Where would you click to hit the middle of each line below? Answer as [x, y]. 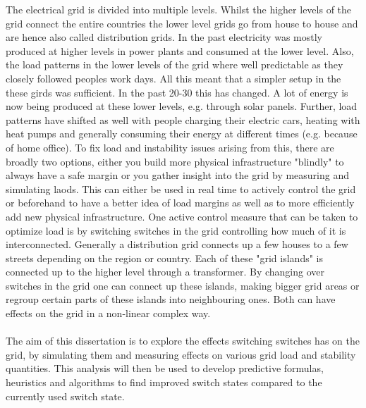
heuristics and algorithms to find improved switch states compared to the [164, 382]
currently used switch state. [65, 396]
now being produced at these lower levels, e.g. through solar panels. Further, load [182, 106]
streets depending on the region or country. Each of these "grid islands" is [165, 258]
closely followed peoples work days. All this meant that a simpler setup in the [173, 78]
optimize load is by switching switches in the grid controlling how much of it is [176, 230]
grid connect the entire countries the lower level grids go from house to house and [182, 23]
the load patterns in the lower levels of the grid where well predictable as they [175, 64]
